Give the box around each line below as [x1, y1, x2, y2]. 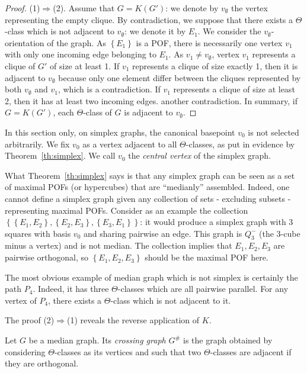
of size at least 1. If [50, 59, 120, 72]
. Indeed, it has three [33, 282, 109, 295]
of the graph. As [47, 36, 106, 49]
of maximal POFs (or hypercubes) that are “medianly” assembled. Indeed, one [5, 181, 290, 193]
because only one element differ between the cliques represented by [58, 71, 301, 83]
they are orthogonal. [5, 357, 79, 369]
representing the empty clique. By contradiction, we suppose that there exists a [5, 13, 293, 25]
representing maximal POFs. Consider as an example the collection [5, 204, 248, 216]
